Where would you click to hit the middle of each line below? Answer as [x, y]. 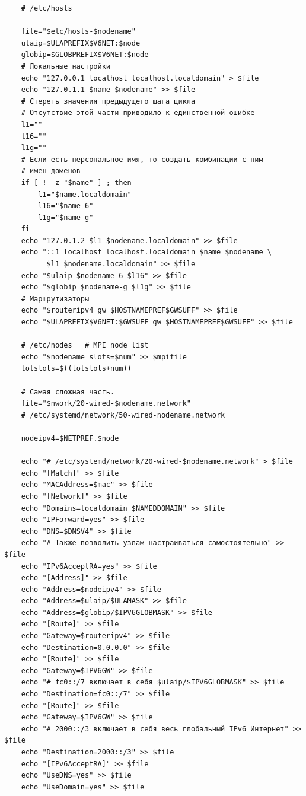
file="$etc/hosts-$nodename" [78, 32]
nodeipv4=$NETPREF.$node [70, 438]
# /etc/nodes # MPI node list [85, 346]
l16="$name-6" [66, 206]
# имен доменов [51, 171]
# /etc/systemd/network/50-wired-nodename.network [123, 415]
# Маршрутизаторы [55, 299]
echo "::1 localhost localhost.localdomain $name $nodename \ [146, 252]
